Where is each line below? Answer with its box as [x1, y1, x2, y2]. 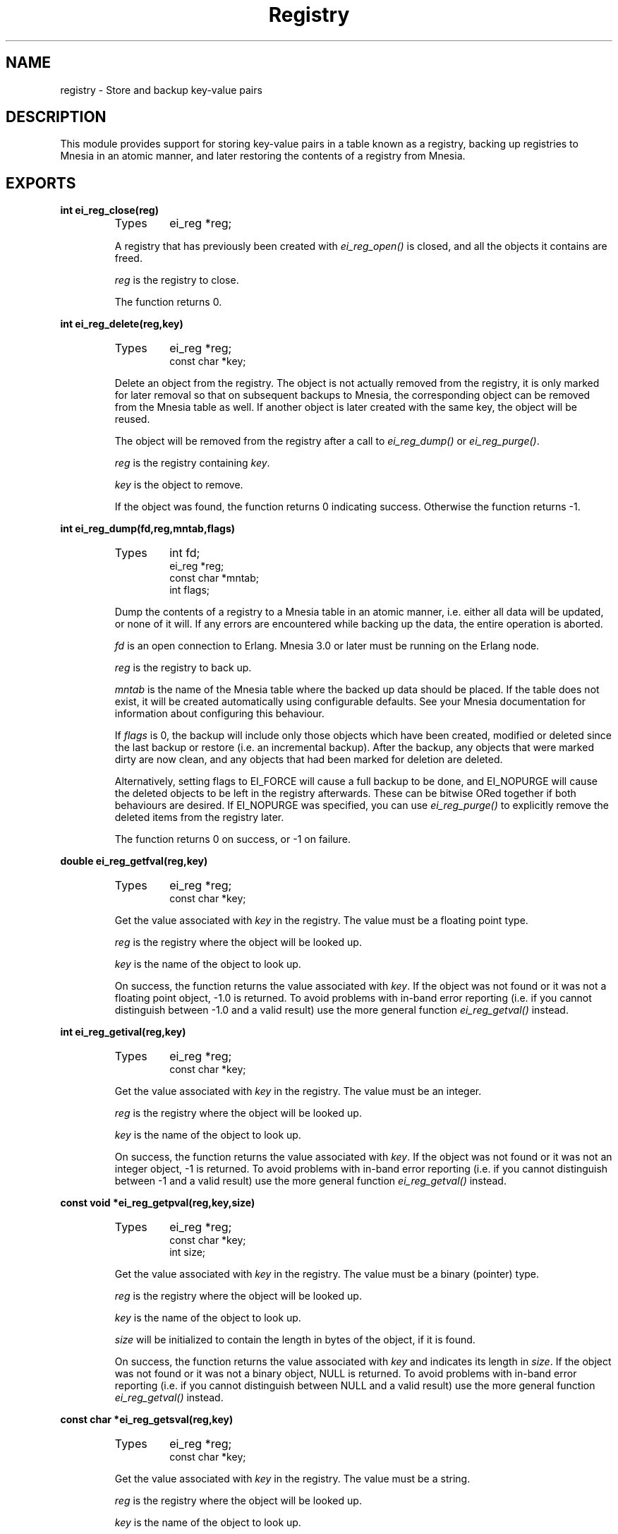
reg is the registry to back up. [114, 661, 252, 674]
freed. [114, 252, 143, 265]
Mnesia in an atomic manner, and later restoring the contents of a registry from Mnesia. [60, 150, 466, 162]
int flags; [169, 584, 210, 597]
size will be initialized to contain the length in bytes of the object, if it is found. [114, 1334, 475, 1346]
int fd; [169, 546, 200, 561]
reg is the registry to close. [114, 274, 239, 287]
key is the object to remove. [114, 479, 243, 491]
